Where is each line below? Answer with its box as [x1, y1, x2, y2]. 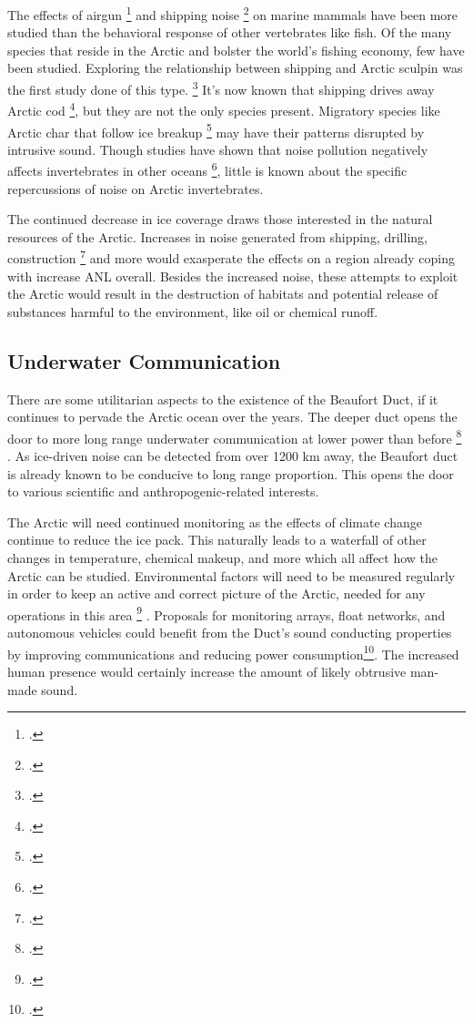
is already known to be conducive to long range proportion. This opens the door [7, 464, 454, 483]
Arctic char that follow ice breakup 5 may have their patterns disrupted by [7, 119, 425, 141]
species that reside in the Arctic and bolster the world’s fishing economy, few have [7, 40, 465, 59]
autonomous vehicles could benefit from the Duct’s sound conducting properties [7, 623, 452, 642]
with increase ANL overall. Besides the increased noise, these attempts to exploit [7, 266, 458, 285]
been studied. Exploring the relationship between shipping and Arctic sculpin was [7, 58, 463, 77]
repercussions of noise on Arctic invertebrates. [7, 179, 264, 198]
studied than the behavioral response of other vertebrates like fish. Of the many [7, 23, 452, 42]
